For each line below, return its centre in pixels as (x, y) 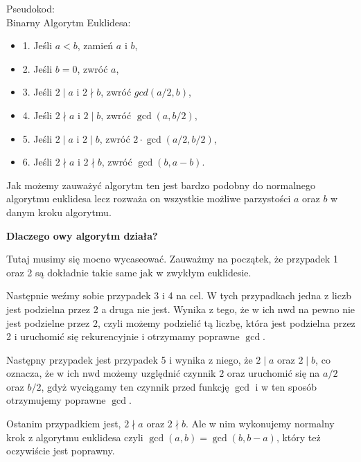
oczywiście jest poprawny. (61, 451)
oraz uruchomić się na (273, 373)
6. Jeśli (37, 162)
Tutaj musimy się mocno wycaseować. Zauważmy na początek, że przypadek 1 (172, 259)
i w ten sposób (286, 386)
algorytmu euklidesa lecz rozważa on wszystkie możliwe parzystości (149, 198)
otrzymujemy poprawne (56, 400)
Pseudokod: (30, 8)
